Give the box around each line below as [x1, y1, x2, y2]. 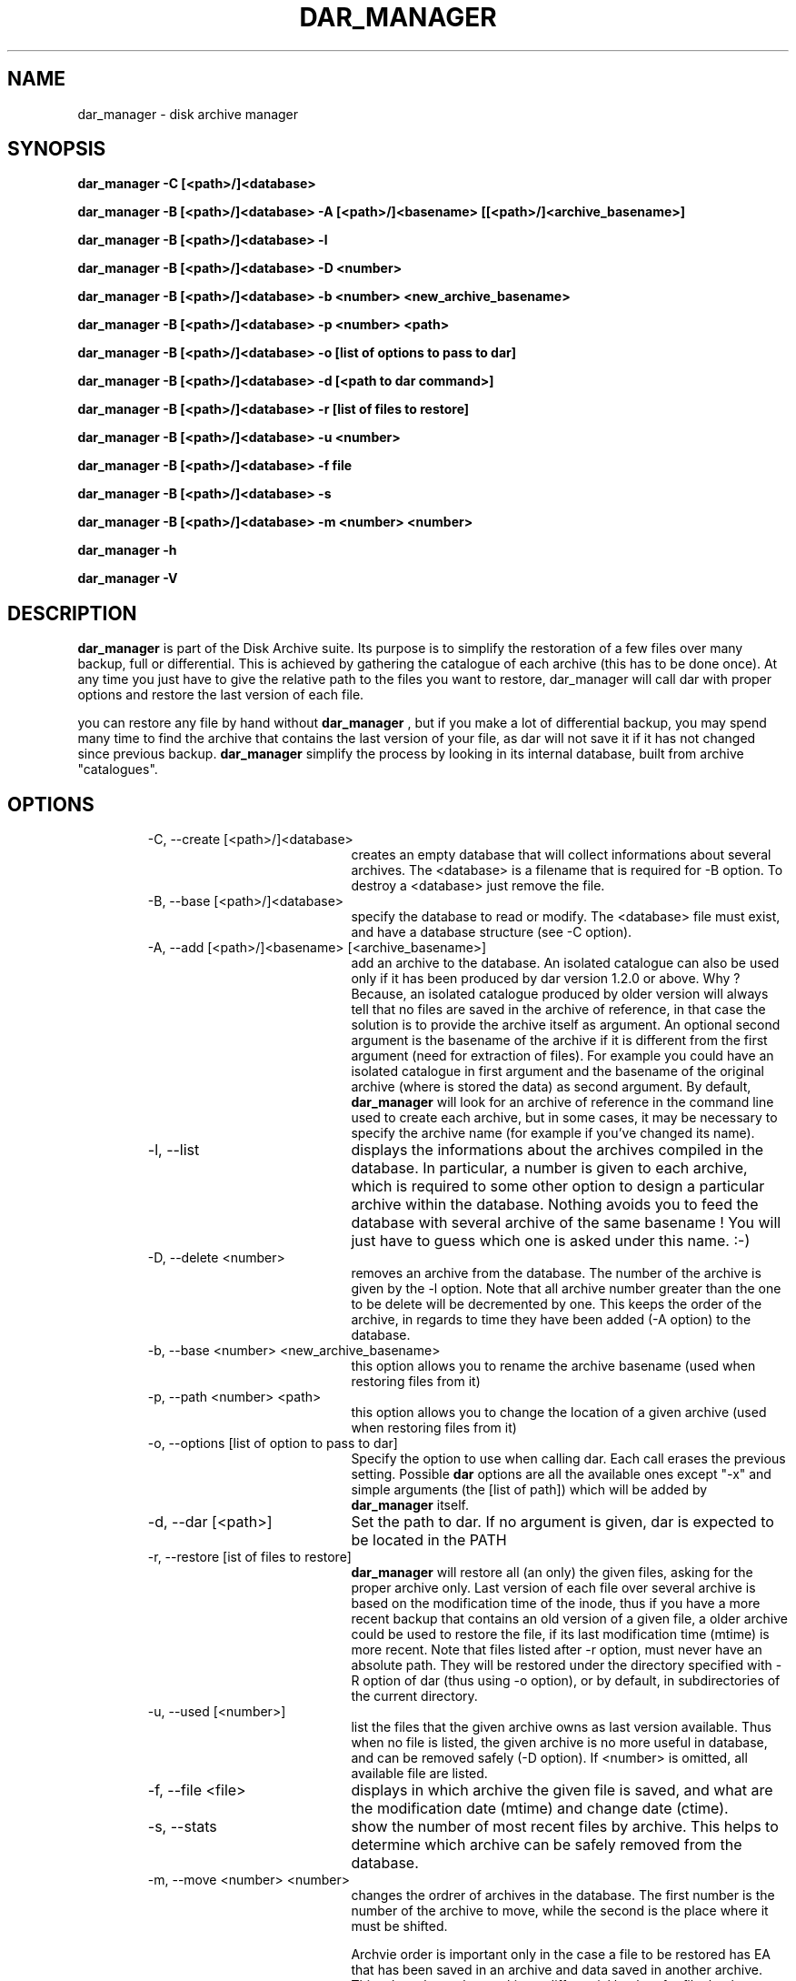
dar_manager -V [77, 570, 178, 587]
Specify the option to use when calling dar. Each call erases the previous [351, 1451, 786, 1467]
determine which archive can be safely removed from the [351, 1835, 742, 1855]
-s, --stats [147, 1817, 217, 1836]
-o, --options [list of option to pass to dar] [147, 1435, 398, 1452]
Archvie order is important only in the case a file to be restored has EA [351, 1946, 771, 1963]
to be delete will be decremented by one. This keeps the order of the [351, 1296, 762, 1312]
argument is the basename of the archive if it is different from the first [351, 1032, 768, 1049]
